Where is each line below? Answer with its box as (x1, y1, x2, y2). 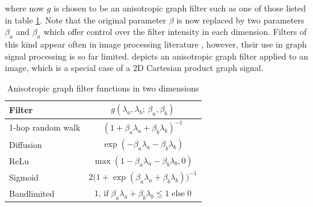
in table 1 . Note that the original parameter (5, 13, 167, 26)
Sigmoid (9, 171, 39, 184)
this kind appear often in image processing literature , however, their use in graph (5, 37, 307, 50)
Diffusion (9, 138, 42, 150)
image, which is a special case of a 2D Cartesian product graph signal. (5, 61, 264, 74)
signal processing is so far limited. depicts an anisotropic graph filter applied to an (5, 49, 308, 62)
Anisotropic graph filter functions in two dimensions (7, 81, 199, 94)
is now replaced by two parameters (176, 13, 305, 26)
